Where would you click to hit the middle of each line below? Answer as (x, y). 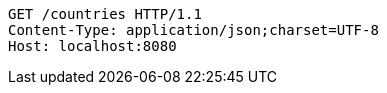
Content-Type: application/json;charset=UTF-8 (193, 30)
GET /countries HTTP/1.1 (105, 14)
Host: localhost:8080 (92, 46)
